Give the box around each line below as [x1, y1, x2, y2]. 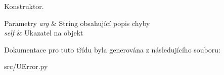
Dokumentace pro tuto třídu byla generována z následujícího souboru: [4, 44, 220, 54]
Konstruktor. [4, 1, 44, 11]
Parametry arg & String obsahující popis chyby [4, 17, 150, 28]
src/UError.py [4, 61, 48, 71]
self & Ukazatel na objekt [4, 27, 83, 38]
